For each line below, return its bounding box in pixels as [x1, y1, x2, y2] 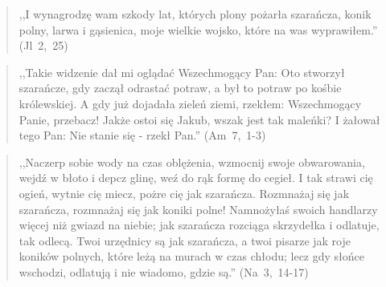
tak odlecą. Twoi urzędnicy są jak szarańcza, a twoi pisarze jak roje [18, 232, 351, 249]
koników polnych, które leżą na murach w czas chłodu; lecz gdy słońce [18, 248, 364, 265]
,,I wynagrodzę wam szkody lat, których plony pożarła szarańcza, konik [18, 6, 372, 22]
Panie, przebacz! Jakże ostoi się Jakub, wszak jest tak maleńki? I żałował [18, 111, 380, 127]
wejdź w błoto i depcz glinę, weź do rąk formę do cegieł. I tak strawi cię [18, 169, 373, 186]
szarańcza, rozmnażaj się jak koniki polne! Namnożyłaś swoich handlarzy [18, 200, 378, 217]
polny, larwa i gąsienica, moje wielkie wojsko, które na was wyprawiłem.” [18, 21, 378, 38]
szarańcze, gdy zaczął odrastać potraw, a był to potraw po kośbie [18, 79, 342, 96]
